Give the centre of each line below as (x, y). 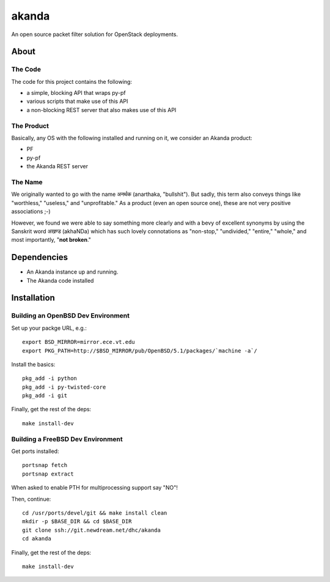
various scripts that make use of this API (77, 102)
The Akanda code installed (60, 280)
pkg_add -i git (45, 396)
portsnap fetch (45, 465)
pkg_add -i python (50, 379)
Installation (33, 298)
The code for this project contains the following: (72, 81)
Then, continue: (31, 499)
